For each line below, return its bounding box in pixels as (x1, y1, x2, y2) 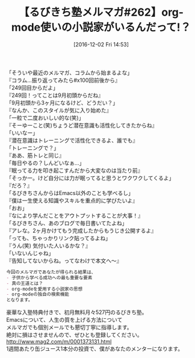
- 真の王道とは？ (6, 280, 43, 286)
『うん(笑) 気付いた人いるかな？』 (6, 242, 91, 249)
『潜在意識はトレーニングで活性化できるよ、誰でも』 (6, 137, 138, 144)
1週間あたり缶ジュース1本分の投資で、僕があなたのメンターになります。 (6, 345, 184, 353)
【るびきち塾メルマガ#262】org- (18, 5, 184, 19)
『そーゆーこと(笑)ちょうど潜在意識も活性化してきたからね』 (6, 122, 158, 129)
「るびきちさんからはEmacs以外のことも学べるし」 (6, 189, 134, 196)
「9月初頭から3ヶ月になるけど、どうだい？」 (6, 99, 119, 106)
